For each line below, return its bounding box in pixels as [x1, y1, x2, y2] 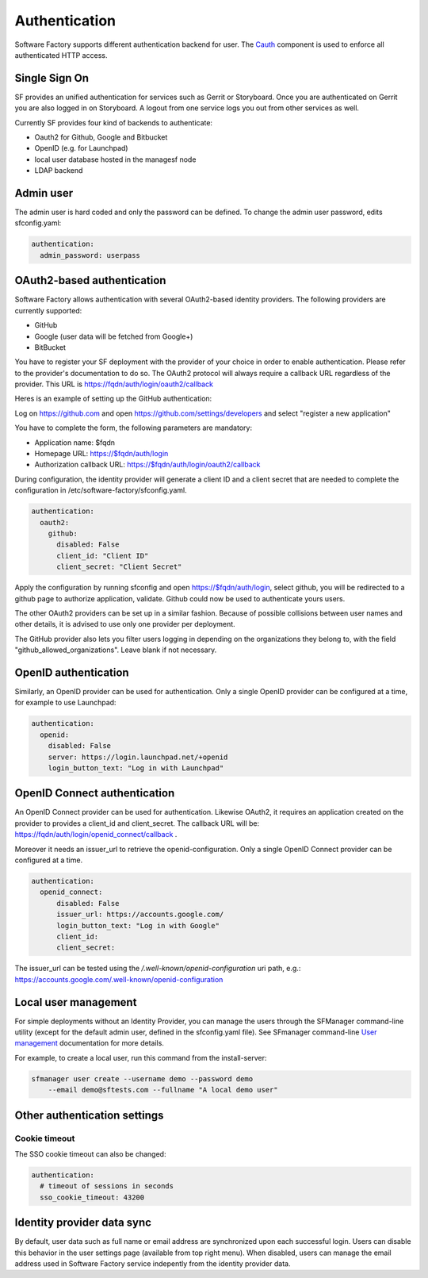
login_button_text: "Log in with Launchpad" [48, 763, 224, 773]
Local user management [14, 996, 137, 1009]
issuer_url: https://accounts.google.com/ [56, 910, 224, 919]
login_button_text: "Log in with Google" [56, 921, 220, 930]
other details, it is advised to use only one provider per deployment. [14, 620, 235, 629]
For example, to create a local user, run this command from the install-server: [14, 1053, 267, 1062]
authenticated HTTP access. [14, 50, 108, 59]
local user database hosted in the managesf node [34, 155, 197, 164]
